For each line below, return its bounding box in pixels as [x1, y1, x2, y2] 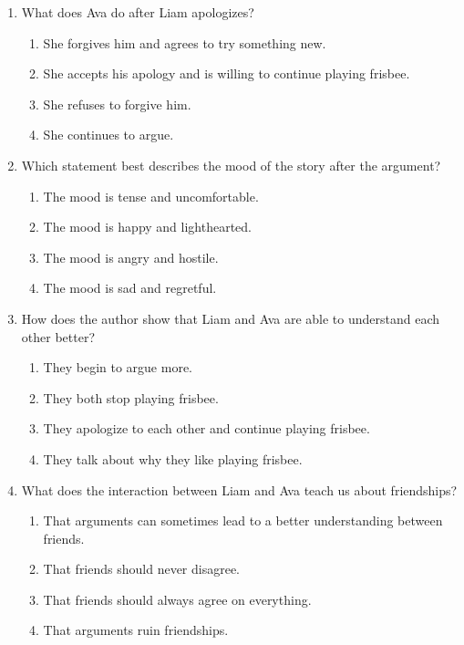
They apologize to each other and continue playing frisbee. [43, 419, 370, 438]
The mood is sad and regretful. [43, 278, 217, 297]
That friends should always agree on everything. [43, 589, 312, 609]
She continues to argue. [43, 125, 174, 144]
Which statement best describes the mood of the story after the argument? [21, 155, 441, 174]
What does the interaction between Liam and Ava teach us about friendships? [21, 480, 458, 499]
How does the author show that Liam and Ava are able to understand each [21, 308, 440, 328]
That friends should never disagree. [43, 559, 241, 578]
